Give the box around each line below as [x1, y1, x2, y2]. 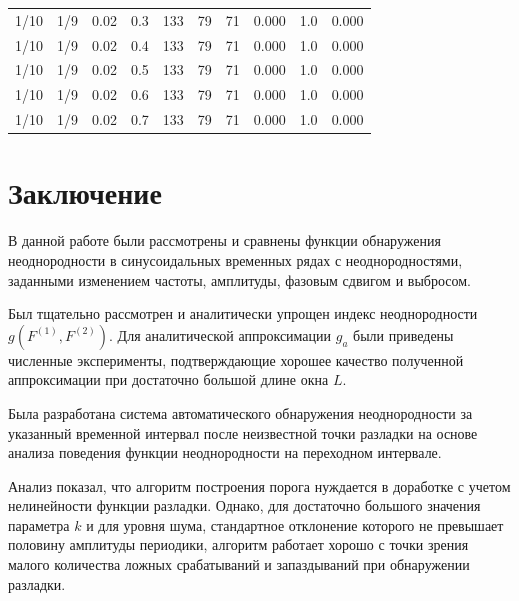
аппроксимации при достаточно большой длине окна [8, 369, 329, 390]
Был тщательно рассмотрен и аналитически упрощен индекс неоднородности [8, 303, 478, 324]
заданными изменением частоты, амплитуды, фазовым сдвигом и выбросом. [8, 269, 471, 290]
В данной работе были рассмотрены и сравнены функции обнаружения [8, 230, 441, 251]
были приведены [353, 324, 454, 345]
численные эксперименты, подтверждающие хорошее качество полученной [8, 349, 464, 370]
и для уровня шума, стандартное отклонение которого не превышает [86, 514, 504, 535]
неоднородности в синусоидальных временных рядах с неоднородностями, [8, 249, 463, 270]
